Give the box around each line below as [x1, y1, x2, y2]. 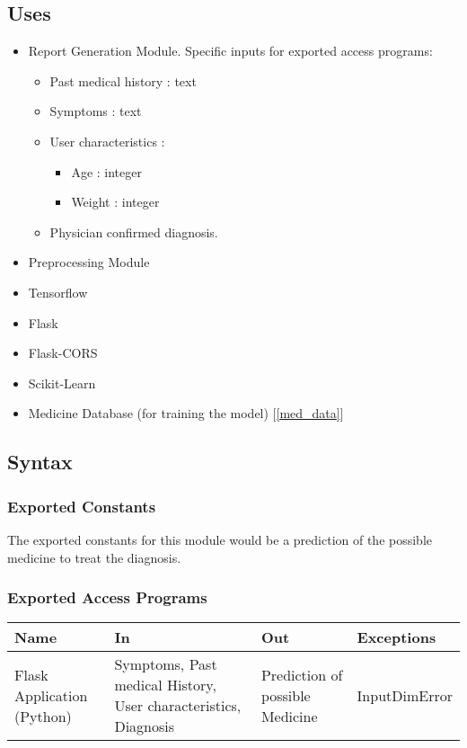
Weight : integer [71, 192, 160, 211]
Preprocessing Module [28, 253, 150, 272]
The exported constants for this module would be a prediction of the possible [7, 530, 433, 548]
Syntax [7, 448, 73, 476]
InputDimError [357, 684, 453, 706]
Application [14, 684, 88, 706]
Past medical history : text [49, 71, 197, 90]
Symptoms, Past [114, 654, 217, 675]
